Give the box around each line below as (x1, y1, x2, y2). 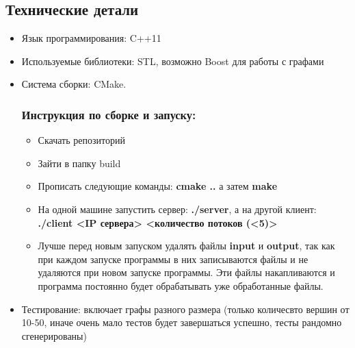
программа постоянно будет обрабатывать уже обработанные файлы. (38, 278, 324, 293)
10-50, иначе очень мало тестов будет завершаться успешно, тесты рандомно (21, 315, 342, 330)
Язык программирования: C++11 (21, 31, 161, 45)
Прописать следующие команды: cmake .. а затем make (38, 179, 278, 193)
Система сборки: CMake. (21, 77, 127, 91)
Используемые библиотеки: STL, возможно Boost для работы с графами (21, 53, 324, 68)
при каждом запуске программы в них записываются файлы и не (38, 251, 308, 266)
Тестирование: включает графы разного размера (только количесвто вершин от (21, 301, 350, 316)
